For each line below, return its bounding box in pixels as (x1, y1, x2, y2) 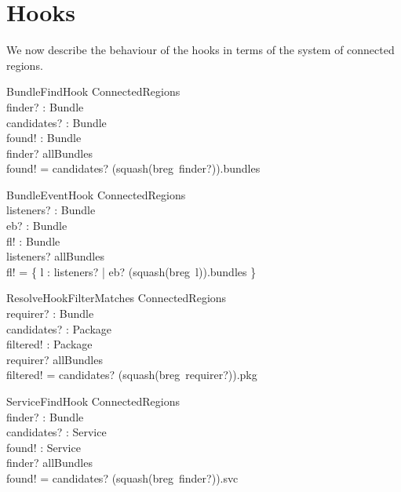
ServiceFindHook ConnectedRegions (6, 393, 180, 409)
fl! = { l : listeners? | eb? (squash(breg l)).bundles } (6, 263, 257, 279)
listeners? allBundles (6, 248, 104, 264)
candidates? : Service (6, 424, 107, 440)
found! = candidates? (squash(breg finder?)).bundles (6, 160, 261, 177)
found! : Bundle (6, 129, 82, 146)
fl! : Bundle (6, 232, 60, 249)
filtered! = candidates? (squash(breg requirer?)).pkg (6, 366, 257, 383)
